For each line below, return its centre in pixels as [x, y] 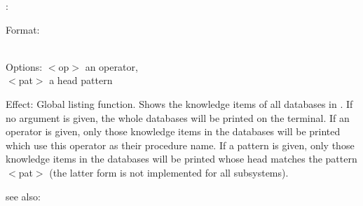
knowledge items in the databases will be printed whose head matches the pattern [181, 159]
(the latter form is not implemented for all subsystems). [169, 172]
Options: [24, 66]
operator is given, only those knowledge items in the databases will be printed [173, 131]
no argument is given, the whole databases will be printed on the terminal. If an [178, 117]
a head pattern [81, 80]
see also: [23, 196]
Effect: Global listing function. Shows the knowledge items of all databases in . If [179, 103]
